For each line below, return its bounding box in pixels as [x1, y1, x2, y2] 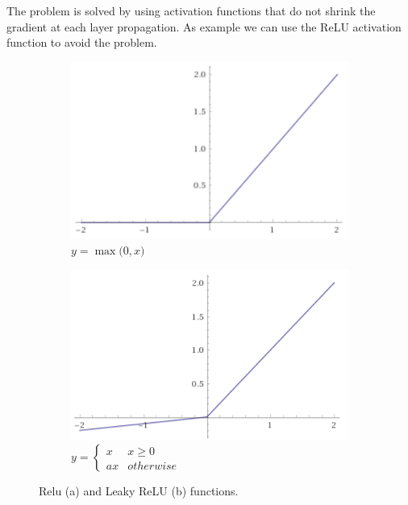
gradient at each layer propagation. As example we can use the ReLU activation [6, 18, 402, 35]
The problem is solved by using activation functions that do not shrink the [6, 2, 376, 19]
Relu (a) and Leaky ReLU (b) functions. [39, 482, 239, 499]
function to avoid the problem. [6, 34, 157, 51]
